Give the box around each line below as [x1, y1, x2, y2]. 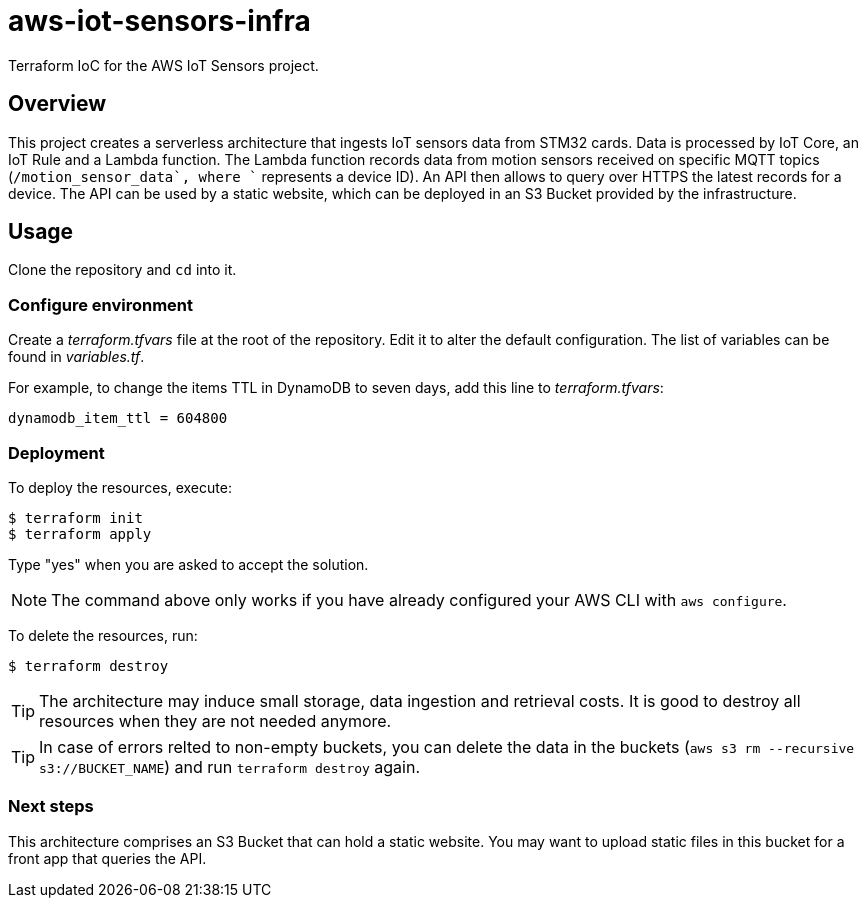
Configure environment [8, 294, 194, 315]
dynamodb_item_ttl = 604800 [8, 410, 228, 427]
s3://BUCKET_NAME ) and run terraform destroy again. [39, 756, 421, 777]
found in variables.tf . [8, 348, 145, 366]
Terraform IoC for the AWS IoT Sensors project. [8, 56, 319, 74]
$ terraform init [8, 509, 143, 526]
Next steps [8, 796, 94, 817]
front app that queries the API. [8, 849, 207, 867]
